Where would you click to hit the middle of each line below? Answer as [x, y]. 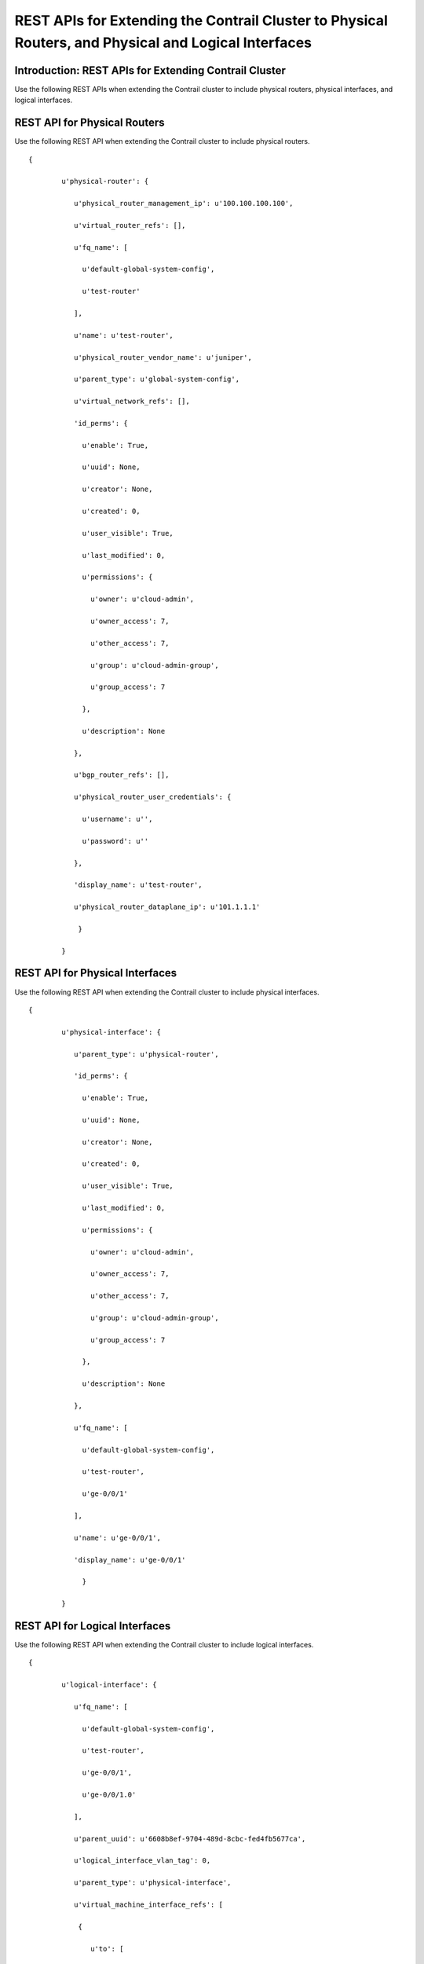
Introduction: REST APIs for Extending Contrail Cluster [150, 70]
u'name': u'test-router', [124, 335]
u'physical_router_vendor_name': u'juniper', [163, 357]
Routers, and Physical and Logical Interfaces [163, 42]
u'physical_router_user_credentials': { [152, 797]
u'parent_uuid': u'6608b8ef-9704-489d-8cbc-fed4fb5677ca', [190, 1839]
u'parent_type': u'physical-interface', [152, 1883]
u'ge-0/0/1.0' [109, 1795]
